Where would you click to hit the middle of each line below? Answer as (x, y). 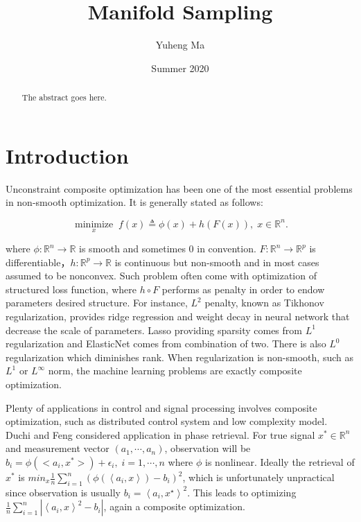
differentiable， (38, 262)
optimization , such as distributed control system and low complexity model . (167, 421)
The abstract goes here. (64, 97)
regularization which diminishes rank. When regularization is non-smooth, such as (179, 357)
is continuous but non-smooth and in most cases (217, 262)
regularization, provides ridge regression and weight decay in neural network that (178, 316)
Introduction (67, 155)
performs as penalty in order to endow (243, 289)
